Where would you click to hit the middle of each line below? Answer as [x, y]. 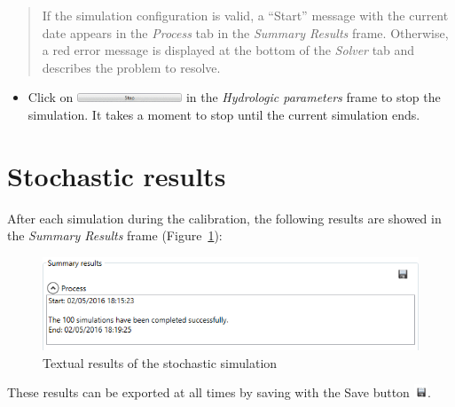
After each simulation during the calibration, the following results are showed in [224, 218]
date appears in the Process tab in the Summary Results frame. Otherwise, [245, 32]
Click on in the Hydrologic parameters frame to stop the [234, 97]
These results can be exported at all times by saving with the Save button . [219, 392]
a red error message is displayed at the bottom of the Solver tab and [228, 50]
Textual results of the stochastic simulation [160, 362]
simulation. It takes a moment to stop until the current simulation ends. [224, 114]
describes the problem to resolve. [131, 67]
